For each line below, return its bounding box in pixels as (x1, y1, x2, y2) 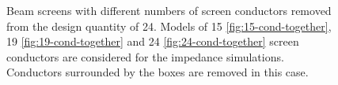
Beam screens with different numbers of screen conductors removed (6, 2, 332, 18)
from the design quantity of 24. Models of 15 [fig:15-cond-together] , (6, 17, 332, 34)
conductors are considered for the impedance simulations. (6, 48, 284, 65)
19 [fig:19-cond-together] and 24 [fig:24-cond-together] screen (6, 33, 299, 50)
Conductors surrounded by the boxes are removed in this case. (6, 64, 309, 80)
